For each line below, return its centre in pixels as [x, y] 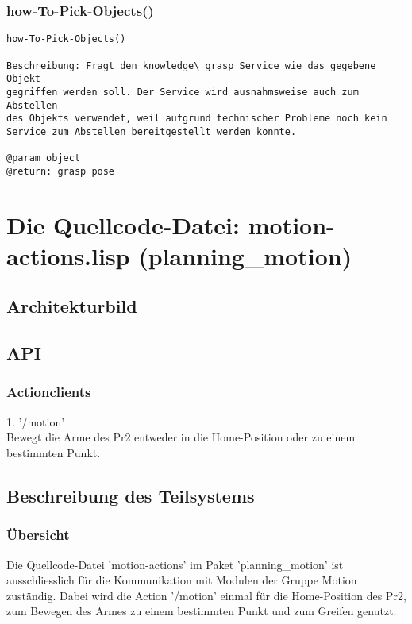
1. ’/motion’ [36, 421]
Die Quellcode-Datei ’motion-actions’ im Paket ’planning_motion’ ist [175, 564]
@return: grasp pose [61, 171]
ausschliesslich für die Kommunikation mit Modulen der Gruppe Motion [182, 580]
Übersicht [38, 535]
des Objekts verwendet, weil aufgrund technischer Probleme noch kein [197, 119]
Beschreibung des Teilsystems [131, 495]
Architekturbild [72, 306]
